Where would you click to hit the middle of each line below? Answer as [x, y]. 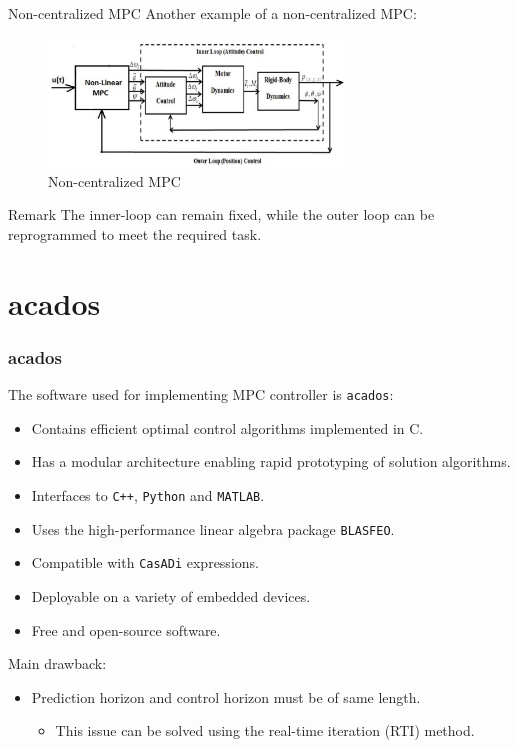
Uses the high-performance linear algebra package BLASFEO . [213, 528]
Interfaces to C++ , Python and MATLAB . [148, 494]
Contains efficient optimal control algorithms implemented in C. [227, 427]
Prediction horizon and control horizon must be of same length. [226, 696]
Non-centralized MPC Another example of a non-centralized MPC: [212, 13]
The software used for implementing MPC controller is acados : [201, 394]
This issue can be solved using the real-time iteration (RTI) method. [265, 730]
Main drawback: [57, 663]
